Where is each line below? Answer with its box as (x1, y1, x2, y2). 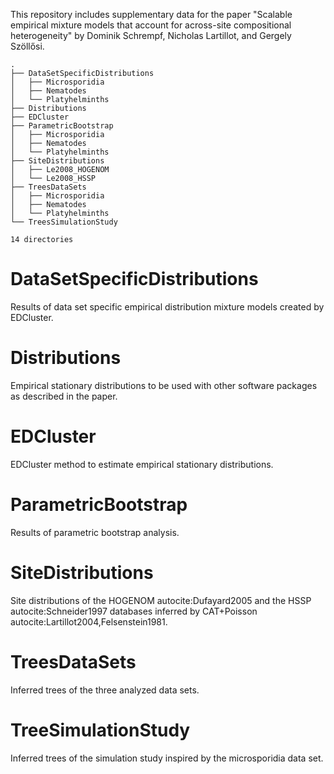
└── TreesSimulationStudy (10, 217, 118, 227)
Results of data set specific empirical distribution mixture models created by (10, 300, 325, 313)
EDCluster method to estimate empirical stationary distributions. (10, 458, 274, 470)
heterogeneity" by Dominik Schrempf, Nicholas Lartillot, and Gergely (10, 30, 292, 41)
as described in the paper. (10, 390, 118, 402)
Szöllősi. (10, 40, 45, 52)
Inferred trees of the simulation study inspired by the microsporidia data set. (10, 752, 324, 764)
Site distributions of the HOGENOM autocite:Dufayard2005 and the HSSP (10, 594, 312, 606)
